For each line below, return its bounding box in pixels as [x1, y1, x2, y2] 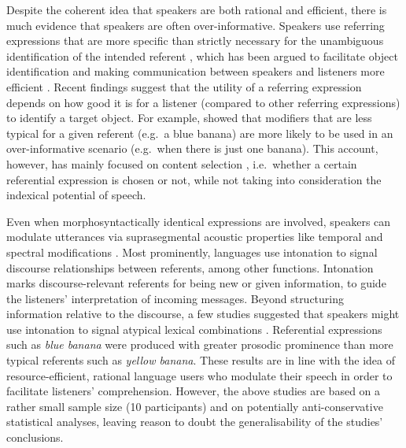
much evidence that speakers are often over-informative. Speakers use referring [6, 17, 385, 33]
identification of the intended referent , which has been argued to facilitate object [6, 47, 398, 64]
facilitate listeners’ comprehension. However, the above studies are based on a [6, 383, 381, 399]
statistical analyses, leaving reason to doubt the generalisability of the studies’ [6, 413, 383, 430]
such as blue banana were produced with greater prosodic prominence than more [6, 336, 393, 353]
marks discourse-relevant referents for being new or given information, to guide [6, 275, 386, 291]
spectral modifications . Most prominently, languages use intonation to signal [6, 243, 378, 260]
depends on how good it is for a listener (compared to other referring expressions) [6, 94, 400, 110]
